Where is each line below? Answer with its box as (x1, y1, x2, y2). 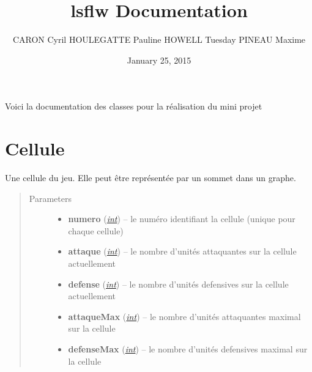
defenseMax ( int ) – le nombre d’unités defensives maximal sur (68, 342, 308, 355)
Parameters (29, 192, 72, 204)
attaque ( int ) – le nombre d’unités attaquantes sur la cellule (68, 245, 297, 258)
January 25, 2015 (127, 53, 191, 66)
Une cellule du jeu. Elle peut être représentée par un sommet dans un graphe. (5, 171, 296, 184)
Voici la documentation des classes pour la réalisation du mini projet (5, 100, 262, 113)
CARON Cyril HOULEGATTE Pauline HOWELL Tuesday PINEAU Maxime (12, 33, 306, 46)
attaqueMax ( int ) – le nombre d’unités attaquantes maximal (68, 310, 301, 322)
